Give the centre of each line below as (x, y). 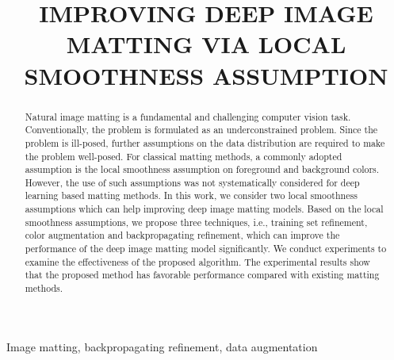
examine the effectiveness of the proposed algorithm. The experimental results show (197, 261)
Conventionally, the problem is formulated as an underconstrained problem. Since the (201, 130)
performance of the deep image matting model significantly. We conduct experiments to (206, 249)
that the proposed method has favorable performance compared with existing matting (202, 275)
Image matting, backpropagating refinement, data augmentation (162, 346)
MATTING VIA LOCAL (206, 44)
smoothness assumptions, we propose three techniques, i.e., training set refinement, (196, 222)
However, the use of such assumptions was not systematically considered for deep (192, 182)
